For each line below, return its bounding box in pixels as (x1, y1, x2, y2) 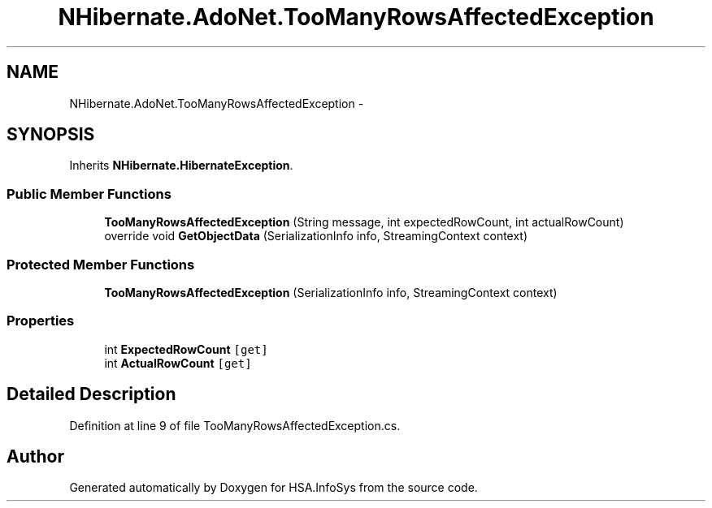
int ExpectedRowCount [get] (104, 342, 268, 356)
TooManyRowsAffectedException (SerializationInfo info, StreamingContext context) (104, 285, 558, 299)
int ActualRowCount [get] (104, 355, 252, 370)
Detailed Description (7, 384, 176, 405)
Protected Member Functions (7, 256, 195, 273)
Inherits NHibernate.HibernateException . (69, 158, 293, 173)
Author (7, 446, 64, 467)
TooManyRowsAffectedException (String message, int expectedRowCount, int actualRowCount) (104, 215, 624, 230)
